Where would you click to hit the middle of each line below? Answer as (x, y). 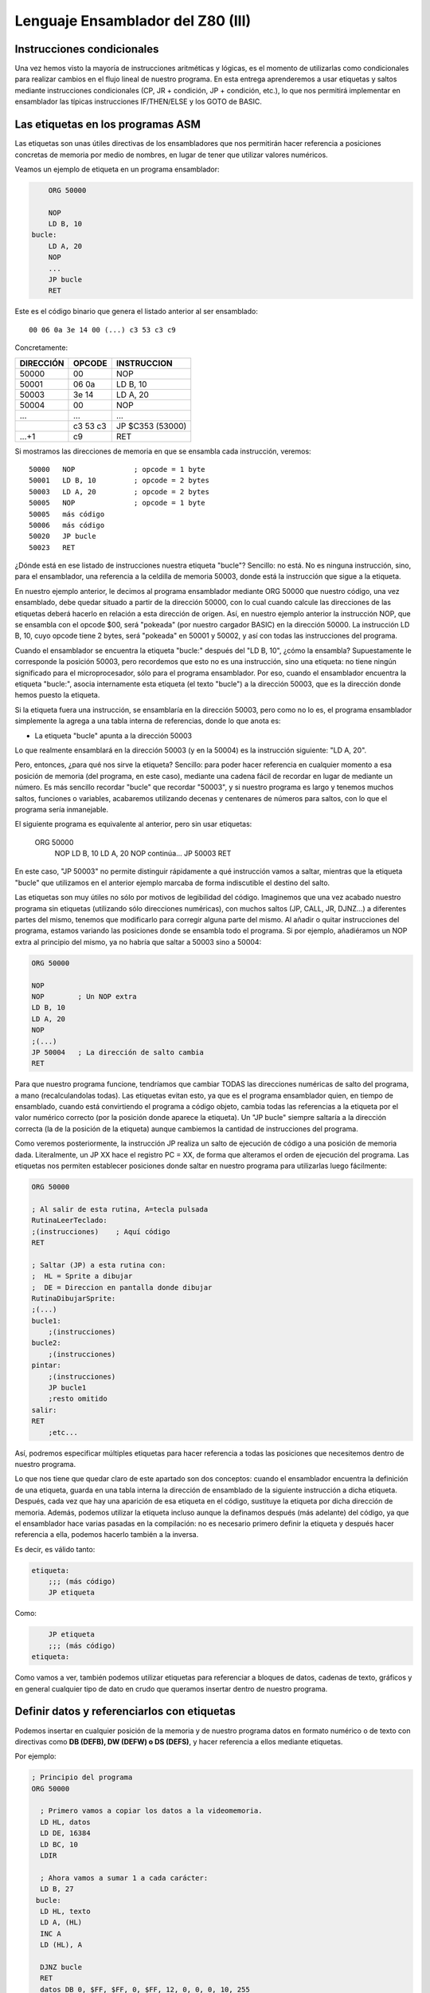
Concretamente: (41, 348)
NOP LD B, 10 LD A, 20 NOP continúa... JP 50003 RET (143, 854)
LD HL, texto (65, 1911)
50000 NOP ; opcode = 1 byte (117, 469)
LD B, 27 (57, 1889)
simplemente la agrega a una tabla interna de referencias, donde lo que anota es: (148, 721)
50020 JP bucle (63, 537)
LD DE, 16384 (65, 1833)
